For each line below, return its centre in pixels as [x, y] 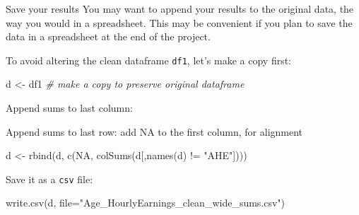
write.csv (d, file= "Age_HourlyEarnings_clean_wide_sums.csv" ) [146, 203]
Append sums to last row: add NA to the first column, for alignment [154, 131]
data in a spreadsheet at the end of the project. [108, 36]
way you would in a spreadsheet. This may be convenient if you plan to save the [179, 22]
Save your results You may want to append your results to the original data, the [180, 8]
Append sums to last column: [69, 108]
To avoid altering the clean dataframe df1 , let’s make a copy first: [149, 60]
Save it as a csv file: [49, 179]
